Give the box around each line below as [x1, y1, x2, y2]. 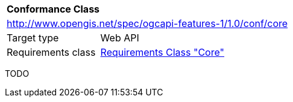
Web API [100, 32, 139, 44]
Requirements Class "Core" [100, 46, 224, 58]
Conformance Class [7, 3, 100, 15]
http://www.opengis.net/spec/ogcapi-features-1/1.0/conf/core [7, 17, 288, 29]
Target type [7, 32, 59, 44]
